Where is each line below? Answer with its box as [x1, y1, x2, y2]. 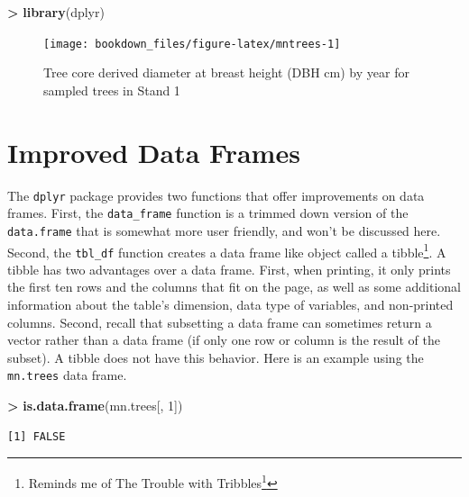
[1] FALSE [7, 429, 66, 443]
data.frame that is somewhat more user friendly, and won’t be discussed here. [7, 221, 441, 239]
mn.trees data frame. [7, 366, 127, 384]
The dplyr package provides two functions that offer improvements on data [7, 185, 425, 204]
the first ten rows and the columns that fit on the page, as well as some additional [7, 277, 461, 296]
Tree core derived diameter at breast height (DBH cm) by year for [43, 63, 409, 82]
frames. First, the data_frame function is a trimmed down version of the [7, 203, 409, 222]
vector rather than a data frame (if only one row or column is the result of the [7, 330, 440, 349]
